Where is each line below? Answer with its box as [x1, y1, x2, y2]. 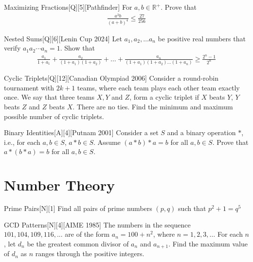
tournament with [4, 82, 54, 92]
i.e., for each [4, 137, 40, 147]
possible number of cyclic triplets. [4, 111, 104, 121]
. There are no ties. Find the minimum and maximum [72, 101, 233, 111]
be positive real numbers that [158, 33, 246, 43]
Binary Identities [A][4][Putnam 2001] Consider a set [4, 127, 159, 138]
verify [4, 43, 21, 53]
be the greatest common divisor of [27, 238, 129, 248]
